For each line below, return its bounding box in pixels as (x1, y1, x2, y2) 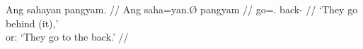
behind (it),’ (6, 15, 59, 30)
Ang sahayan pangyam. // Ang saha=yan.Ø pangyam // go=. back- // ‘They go (6, 2, 358, 16)
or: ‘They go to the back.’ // (6, 29, 129, 44)
